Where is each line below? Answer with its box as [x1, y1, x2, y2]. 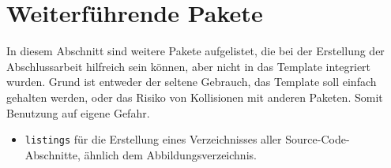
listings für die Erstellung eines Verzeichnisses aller [24, 131, 282, 147]
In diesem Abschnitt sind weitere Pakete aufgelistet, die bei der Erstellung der [6, 43, 385, 59]
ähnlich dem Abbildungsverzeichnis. [84, 146, 257, 162]
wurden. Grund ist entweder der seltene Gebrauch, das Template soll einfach [6, 73, 377, 90]
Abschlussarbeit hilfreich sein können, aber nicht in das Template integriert [6, 58, 371, 74]
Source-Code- [285, 131, 350, 147]
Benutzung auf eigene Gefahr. [6, 104, 150, 121]
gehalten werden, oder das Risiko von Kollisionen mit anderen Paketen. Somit [6, 88, 383, 105]
